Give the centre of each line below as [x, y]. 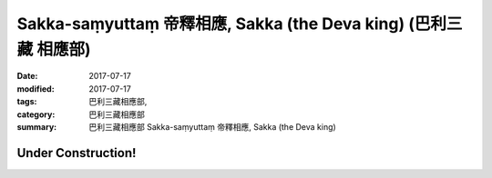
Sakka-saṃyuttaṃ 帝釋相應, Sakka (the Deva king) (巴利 [231, 24]
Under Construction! [77, 153]
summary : [37, 126]
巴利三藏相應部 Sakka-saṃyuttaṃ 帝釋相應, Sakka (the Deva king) [212, 126]
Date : [27, 76]
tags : [27, 102]
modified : [36, 89]
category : [36, 114]
